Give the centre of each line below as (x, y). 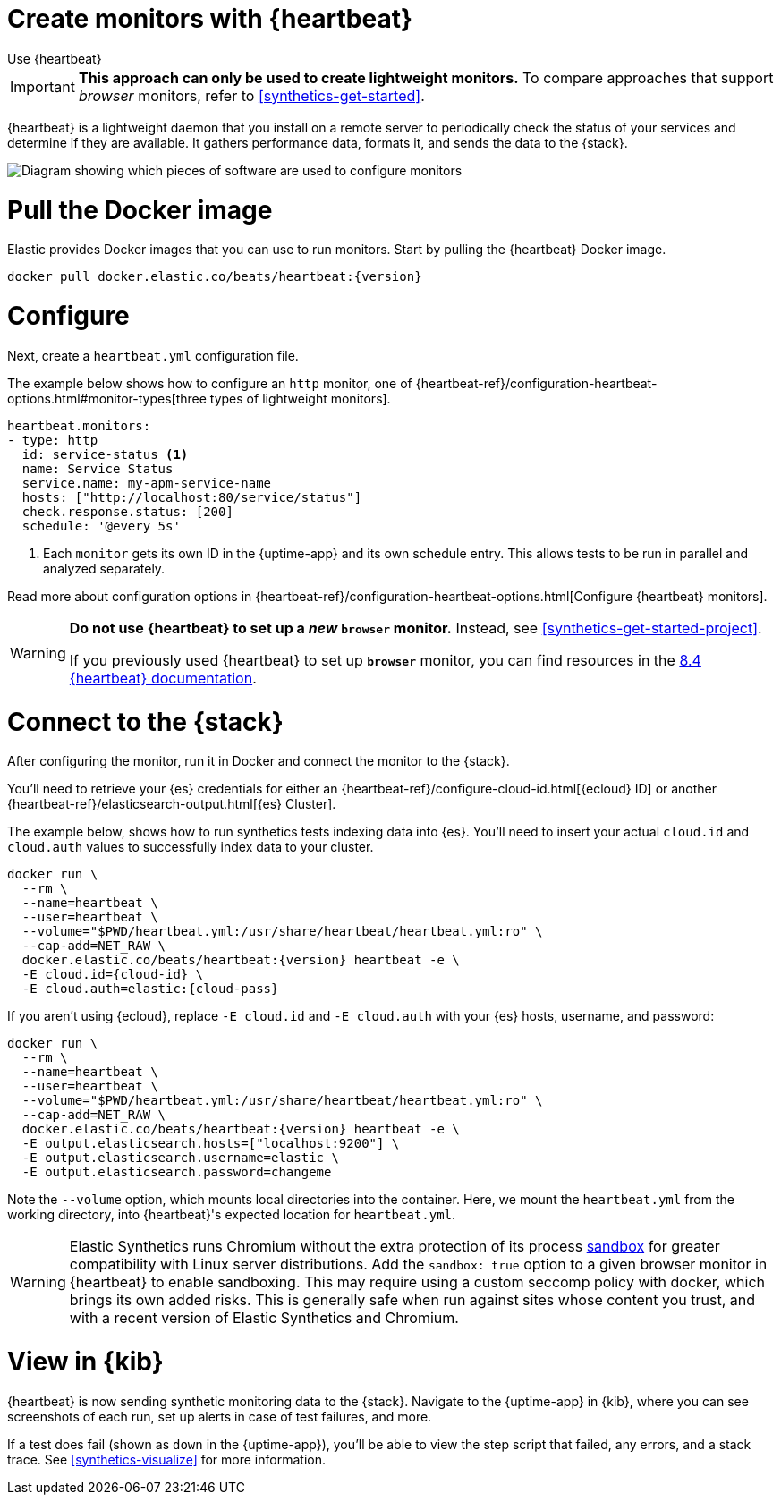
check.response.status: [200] (127, 511)
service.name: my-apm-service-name (147, 483)
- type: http (53, 440)
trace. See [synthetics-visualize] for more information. (166, 1459)
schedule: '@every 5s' (101, 526)
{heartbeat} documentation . (163, 678)
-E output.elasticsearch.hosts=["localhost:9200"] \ (211, 1144)
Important (42, 86)
